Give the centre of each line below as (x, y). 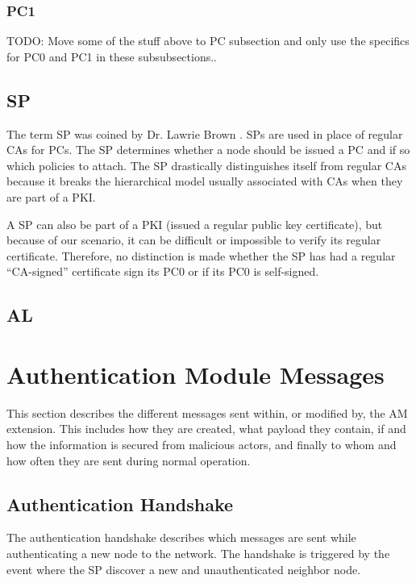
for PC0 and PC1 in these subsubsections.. (112, 56)
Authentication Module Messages (196, 374)
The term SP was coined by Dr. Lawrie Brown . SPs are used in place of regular (205, 133)
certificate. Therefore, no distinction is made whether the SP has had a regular (201, 255)
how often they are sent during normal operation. (129, 460)
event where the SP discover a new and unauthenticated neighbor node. (184, 569)
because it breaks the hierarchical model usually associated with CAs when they (205, 181)
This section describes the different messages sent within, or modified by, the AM (207, 412)
